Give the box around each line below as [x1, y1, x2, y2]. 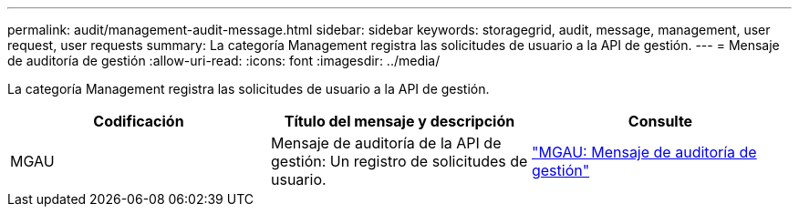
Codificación [93, 112, 184, 130]
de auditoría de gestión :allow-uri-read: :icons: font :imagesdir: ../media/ [7, 53, 441, 68]
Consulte [628, 112, 693, 130]
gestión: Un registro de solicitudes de [270, 152, 528, 170]
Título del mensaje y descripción [284, 112, 515, 130]
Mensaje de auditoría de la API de [270, 134, 502, 152]
